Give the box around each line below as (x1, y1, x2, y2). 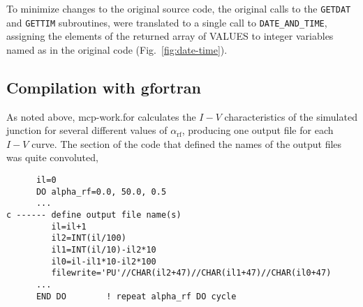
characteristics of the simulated (224, 109, 357, 123)
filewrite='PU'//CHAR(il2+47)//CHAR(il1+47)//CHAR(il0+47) (51, 268, 332, 278)
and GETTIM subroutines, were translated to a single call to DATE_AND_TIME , (6, 15, 327, 29)
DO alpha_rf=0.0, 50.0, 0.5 (36, 186, 167, 197)
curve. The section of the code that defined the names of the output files (31, 136, 342, 151)
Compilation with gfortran (6, 76, 201, 98)
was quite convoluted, (6, 150, 98, 165)
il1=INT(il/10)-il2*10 (51, 245, 156, 255)
